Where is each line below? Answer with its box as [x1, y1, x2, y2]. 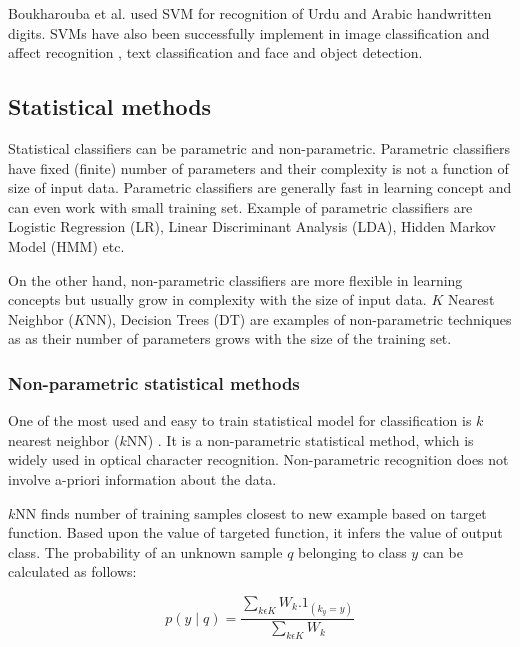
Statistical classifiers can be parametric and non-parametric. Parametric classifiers [8, 137, 510, 158]
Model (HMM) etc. [8, 235, 125, 256]
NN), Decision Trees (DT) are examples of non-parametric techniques [85, 308, 512, 329]
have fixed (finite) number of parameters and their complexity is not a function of [8, 157, 509, 178]
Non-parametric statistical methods [8, 370, 300, 395]
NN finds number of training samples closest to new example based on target [15, 502, 487, 523]
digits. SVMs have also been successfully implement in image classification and [8, 22, 490, 43]
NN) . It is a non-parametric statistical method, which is [126, 429, 474, 450]
